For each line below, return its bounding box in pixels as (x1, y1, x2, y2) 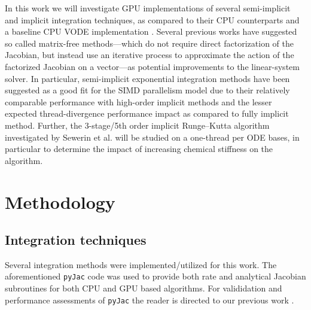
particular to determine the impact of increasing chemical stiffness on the (5, 142, 273, 155)
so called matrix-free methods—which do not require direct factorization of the (5, 37, 294, 49)
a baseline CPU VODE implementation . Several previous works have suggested (5, 25, 297, 38)
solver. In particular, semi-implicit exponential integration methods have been (5, 72, 290, 84)
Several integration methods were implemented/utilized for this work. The (5, 258, 277, 271)
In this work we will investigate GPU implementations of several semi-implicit (5, 2, 291, 14)
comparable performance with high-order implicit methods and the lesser (5, 95, 272, 108)
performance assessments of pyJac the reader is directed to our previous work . (5, 293, 294, 306)
